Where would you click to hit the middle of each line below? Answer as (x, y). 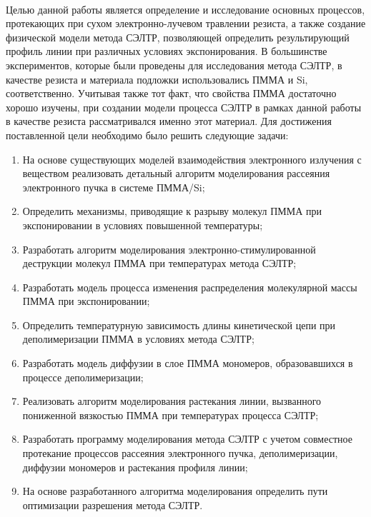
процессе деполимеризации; (83, 377)
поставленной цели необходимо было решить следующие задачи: (147, 135)
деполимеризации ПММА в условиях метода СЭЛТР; (138, 339)
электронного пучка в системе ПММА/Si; (114, 187)
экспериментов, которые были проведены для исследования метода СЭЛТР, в (174, 65)
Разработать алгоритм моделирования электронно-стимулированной (169, 249)
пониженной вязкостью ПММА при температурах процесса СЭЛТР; (170, 415)
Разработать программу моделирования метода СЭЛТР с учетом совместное (187, 439)
